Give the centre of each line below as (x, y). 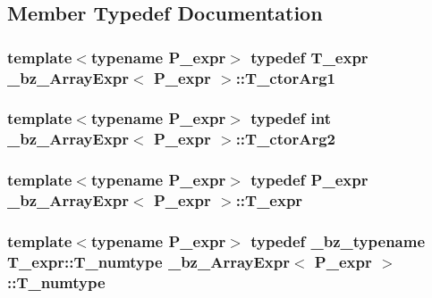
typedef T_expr (309, 57)
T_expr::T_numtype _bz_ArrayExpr (148, 261)
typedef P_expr (309, 180)
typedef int (291, 118)
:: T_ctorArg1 (285, 77)
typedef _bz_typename (338, 241)
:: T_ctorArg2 (285, 139)
